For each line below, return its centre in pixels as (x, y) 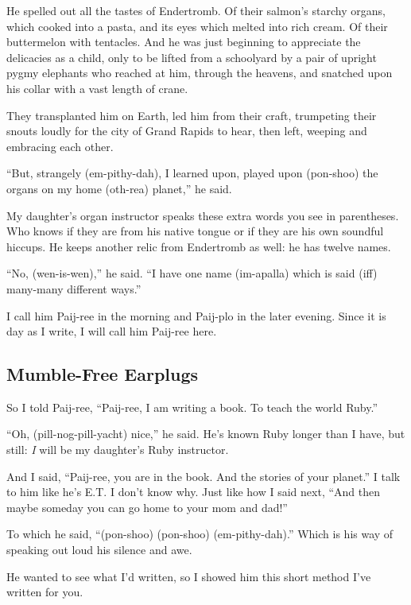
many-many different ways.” (74, 288)
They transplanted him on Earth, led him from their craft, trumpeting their (192, 115)
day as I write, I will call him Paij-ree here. (112, 331)
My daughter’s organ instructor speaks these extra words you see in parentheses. (203, 215)
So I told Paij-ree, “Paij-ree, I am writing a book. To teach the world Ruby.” (192, 407)
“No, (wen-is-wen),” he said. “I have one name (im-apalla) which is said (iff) (192, 273)
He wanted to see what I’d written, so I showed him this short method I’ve (189, 576)
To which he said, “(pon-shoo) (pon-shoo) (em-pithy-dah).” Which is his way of (200, 534)
